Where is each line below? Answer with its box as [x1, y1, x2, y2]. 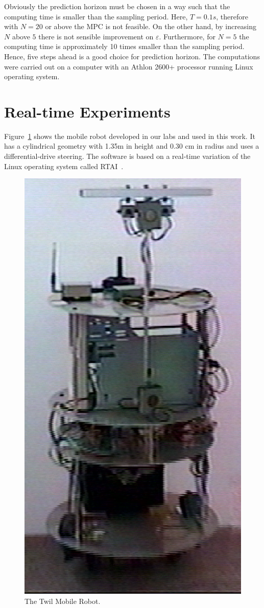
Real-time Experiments [4, 101, 171, 122]
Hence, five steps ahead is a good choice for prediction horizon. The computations [4, 51, 260, 61]
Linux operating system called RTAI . [4, 160, 124, 171]
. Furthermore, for [159, 31, 215, 41]
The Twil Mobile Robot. [25, 595, 101, 606]
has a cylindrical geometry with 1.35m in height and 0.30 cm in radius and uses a [4, 141, 259, 151]
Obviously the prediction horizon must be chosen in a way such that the [4, 1, 230, 11]
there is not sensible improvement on [38, 31, 154, 41]
